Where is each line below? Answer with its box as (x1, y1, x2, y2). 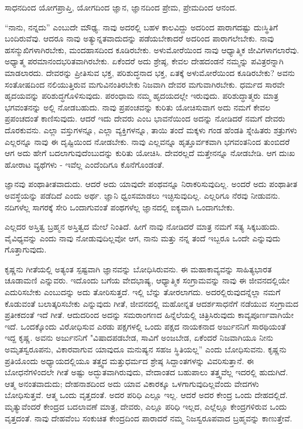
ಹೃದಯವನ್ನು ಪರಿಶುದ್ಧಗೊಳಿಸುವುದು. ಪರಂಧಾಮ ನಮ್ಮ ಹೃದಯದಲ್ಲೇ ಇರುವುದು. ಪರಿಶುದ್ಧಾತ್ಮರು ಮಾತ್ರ (5, 89, 279, 102)
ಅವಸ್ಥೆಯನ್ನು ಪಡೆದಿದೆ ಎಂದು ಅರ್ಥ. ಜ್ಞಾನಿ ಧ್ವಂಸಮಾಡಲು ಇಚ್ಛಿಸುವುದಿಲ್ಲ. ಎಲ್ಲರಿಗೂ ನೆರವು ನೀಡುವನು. (5, 189, 280, 201)
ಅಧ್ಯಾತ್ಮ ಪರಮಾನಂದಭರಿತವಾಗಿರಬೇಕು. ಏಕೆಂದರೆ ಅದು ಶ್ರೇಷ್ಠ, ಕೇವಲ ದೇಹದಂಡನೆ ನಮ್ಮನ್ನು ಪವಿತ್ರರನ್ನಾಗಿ (5, 55, 284, 67)
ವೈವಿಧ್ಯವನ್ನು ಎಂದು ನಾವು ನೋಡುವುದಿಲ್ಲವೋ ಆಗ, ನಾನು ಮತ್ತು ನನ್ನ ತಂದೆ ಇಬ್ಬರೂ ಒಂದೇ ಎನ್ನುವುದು (5, 231, 281, 244)
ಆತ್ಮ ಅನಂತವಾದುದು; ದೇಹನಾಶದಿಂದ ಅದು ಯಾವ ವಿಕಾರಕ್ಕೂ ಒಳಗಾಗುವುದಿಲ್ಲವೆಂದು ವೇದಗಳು (5, 377, 259, 389)
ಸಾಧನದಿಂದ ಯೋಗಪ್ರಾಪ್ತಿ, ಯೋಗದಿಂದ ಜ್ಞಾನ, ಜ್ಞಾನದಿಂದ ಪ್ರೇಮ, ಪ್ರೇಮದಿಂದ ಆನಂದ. (5, 1, 237, 13)
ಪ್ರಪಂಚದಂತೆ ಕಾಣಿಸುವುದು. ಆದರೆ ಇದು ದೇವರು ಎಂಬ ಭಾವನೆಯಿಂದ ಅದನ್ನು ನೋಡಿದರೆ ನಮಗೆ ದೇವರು (5, 112, 285, 124)
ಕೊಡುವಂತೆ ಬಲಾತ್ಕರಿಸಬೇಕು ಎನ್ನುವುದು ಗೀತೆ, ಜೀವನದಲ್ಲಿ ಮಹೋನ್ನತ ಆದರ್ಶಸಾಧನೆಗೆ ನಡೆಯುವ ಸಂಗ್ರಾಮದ (5, 297, 299, 309)
